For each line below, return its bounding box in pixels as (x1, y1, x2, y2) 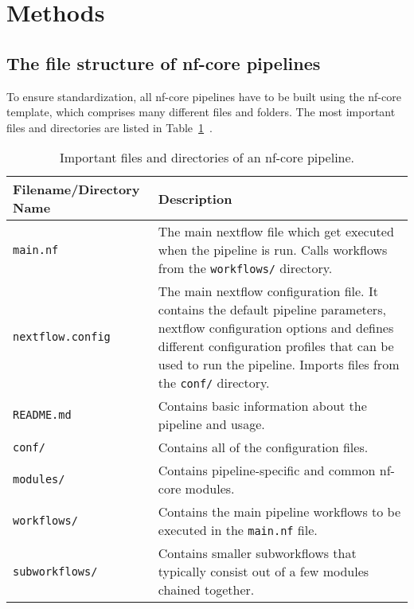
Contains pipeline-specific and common (158, 461, 376, 480)
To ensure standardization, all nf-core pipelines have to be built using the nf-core (6, 88, 401, 104)
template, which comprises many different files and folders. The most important (6, 103, 396, 120)
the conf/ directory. (158, 373, 270, 392)
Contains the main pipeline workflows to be (158, 502, 401, 521)
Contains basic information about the (158, 396, 367, 416)
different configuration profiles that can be (158, 337, 394, 356)
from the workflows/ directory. (158, 259, 333, 278)
